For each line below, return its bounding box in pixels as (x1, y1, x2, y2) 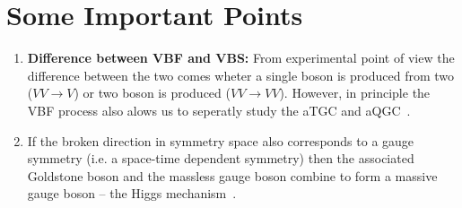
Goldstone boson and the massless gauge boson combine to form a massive (27, 166, 438, 185)
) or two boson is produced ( (74, 83, 231, 102)
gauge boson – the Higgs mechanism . (27, 184, 237, 203)
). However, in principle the (279, 83, 431, 102)
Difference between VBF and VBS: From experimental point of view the (27, 48, 455, 67)
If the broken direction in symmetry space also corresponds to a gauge (27, 131, 414, 150)
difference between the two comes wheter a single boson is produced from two (27, 65, 455, 84)
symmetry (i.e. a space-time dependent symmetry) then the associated (27, 149, 414, 168)
